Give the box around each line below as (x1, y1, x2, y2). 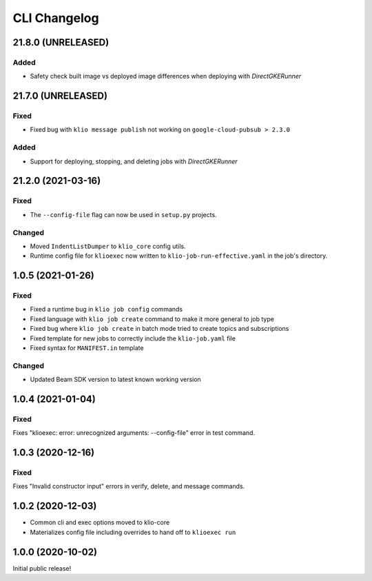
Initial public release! (12, 564, 72, 572)
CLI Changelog (12, 10, 99, 26)
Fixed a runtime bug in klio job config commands (30, 305, 183, 314)
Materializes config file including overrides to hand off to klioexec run (30, 528, 236, 536)
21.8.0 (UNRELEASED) (12, 37, 110, 48)
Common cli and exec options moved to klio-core (30, 518, 170, 527)
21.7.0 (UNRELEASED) (12, 90, 108, 102)
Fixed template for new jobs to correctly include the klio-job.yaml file (30, 334, 236, 343)
